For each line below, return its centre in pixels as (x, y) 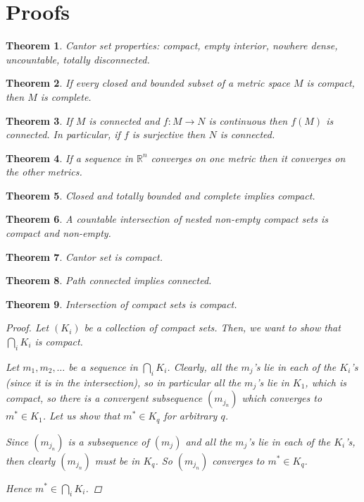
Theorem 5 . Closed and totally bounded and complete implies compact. (161, 195)
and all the (209, 441)
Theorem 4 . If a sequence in (69, 158)
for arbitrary (190, 416)
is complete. (66, 96)
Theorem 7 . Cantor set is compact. (84, 256)
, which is (326, 382)
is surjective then (169, 134)
